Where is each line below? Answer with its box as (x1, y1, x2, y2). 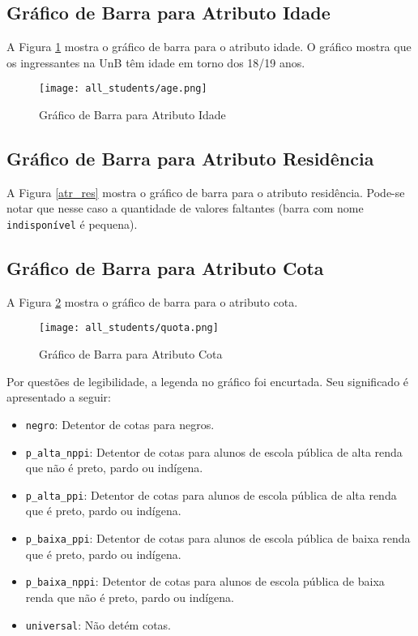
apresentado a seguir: (6, 389, 111, 406)
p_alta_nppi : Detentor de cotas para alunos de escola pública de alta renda (25, 443, 403, 460)
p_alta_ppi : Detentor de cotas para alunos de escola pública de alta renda (25, 486, 397, 503)
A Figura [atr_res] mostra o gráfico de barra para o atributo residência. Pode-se (6, 183, 405, 200)
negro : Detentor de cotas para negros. (25, 415, 215, 432)
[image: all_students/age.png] (39, 83, 207, 95)
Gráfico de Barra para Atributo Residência (6, 146, 374, 171)
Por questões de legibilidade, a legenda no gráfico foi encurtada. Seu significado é (6, 372, 409, 389)
